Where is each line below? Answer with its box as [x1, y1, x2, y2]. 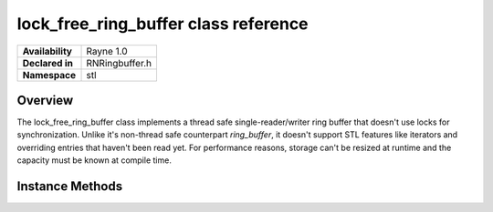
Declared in [22, 56, 73, 69]
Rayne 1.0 [86, 45, 128, 57]
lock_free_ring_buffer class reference [16, 14, 309, 34]
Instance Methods [16, 178, 123, 195]
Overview [16, 92, 74, 108]
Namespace [22, 68, 77, 81]
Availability [22, 45, 73, 57]
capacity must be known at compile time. [16, 155, 173, 166]
